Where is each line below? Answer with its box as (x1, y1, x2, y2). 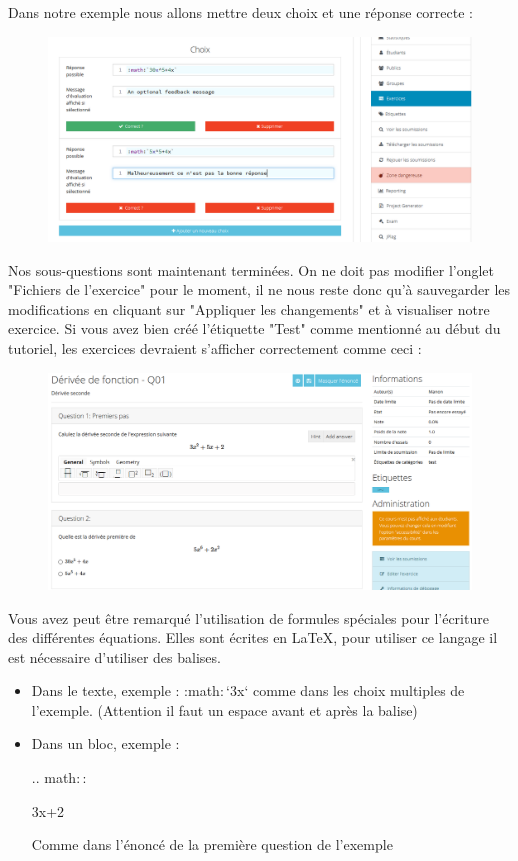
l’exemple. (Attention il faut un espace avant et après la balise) (31, 699, 418, 720)
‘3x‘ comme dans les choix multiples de (226, 680, 465, 701)
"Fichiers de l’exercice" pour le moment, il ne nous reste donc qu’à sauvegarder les (8, 279, 511, 300)
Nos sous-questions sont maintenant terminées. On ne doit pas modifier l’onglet (8, 259, 495, 280)
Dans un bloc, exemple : (31, 733, 180, 754)
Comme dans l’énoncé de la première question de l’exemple (31, 834, 393, 855)
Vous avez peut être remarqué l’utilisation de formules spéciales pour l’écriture (8, 607, 489, 628)
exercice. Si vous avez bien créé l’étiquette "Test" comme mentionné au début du (8, 318, 501, 339)
